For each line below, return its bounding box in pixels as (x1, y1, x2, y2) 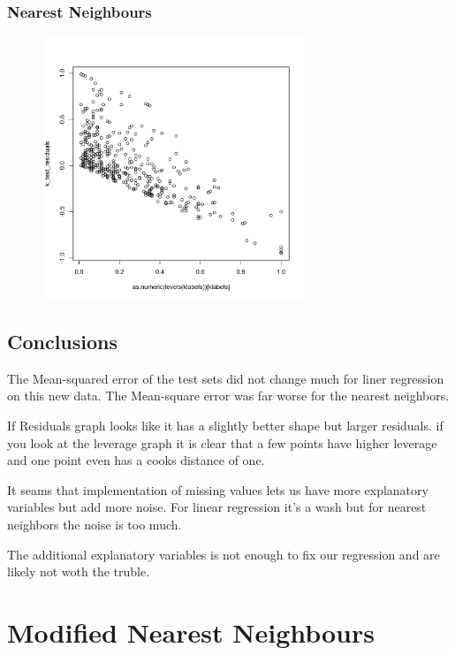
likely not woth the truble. (7, 562, 150, 581)
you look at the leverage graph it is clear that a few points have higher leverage (7, 433, 437, 452)
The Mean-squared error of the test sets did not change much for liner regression (7, 369, 444, 387)
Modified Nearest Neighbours (7, 613, 375, 650)
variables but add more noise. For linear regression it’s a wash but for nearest (7, 498, 427, 516)
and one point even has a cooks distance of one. (7, 451, 265, 469)
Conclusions (7, 328, 118, 354)
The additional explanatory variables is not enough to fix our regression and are (7, 545, 440, 563)
